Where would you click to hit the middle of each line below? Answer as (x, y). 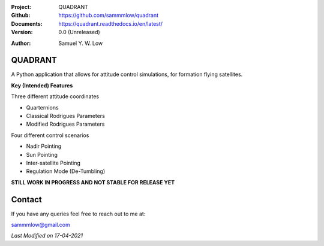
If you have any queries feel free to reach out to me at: (78, 214)
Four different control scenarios (50, 135)
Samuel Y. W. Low (81, 43)
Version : (22, 32)
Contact (26, 200)
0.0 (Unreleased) (79, 32)
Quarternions (43, 107)
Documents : (27, 23)
